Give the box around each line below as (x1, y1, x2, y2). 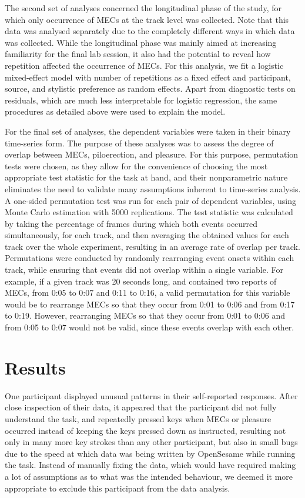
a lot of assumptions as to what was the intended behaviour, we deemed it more (5, 470, 293, 482)
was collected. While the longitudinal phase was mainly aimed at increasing (5, 36, 277, 48)
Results (5, 355, 66, 379)
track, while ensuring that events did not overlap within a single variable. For (5, 263, 283, 276)
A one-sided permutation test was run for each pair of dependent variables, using (5, 194, 297, 206)
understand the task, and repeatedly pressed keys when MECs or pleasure (5, 412, 272, 425)
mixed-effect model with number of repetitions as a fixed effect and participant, (5, 71, 291, 83)
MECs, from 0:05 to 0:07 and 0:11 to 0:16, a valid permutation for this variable (5, 286, 290, 299)
